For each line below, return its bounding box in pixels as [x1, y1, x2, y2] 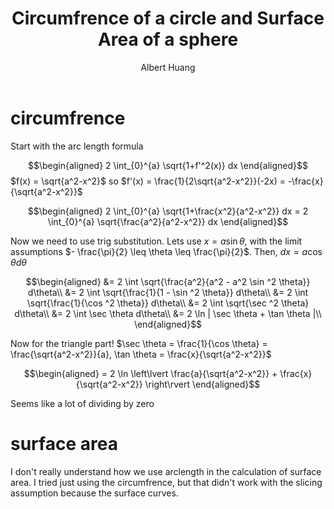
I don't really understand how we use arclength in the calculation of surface [10, 465, 322, 477]
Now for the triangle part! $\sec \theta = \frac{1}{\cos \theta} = [10, 337, 268, 349]
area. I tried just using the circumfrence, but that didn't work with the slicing [10, 476, 323, 488]
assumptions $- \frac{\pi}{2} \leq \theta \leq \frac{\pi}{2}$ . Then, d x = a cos [10, 245, 323, 257]
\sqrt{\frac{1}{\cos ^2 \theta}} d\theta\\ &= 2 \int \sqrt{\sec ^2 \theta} [26, 297, 310, 309]
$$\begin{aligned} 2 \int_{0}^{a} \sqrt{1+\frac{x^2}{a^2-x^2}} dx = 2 [27, 205, 309, 217]
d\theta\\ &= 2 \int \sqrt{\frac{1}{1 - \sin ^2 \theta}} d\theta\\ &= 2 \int [27, 286, 309, 298]
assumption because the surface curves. [10, 487, 179, 499]
